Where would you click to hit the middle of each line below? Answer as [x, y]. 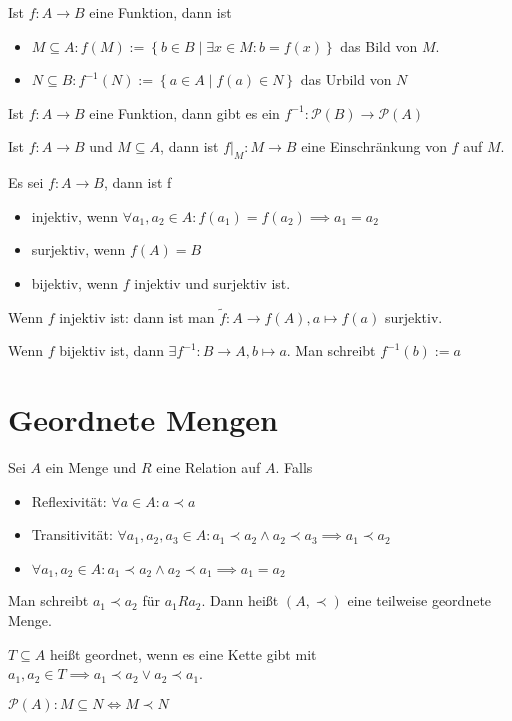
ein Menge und [91, 467]
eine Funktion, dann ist [160, 12]
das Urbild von [346, 79]
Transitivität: [72, 534]
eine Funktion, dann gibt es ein [184, 112]
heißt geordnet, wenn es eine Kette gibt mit [183, 653]
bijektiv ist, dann [111, 350]
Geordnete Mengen [143, 419]
